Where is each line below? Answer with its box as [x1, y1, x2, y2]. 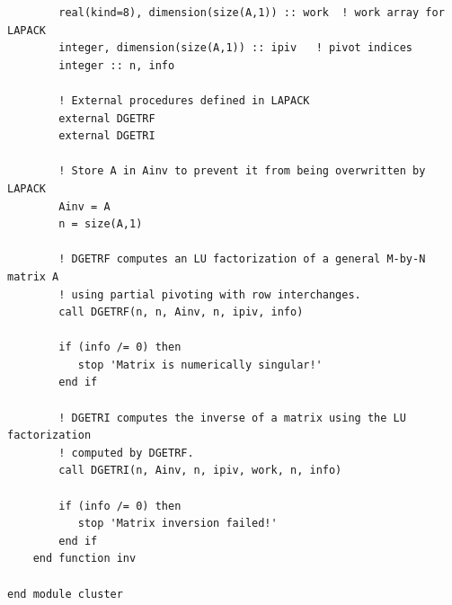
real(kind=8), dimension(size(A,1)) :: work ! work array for [58, 6, 445, 19]
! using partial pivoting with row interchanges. [58, 288, 361, 301]
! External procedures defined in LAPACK [58, 93, 310, 107]
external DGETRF [58, 111, 155, 125]
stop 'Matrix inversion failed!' [77, 517, 278, 530]
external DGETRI [58, 129, 155, 143]
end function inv [32, 552, 137, 565]
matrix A [7, 270, 59, 283]
